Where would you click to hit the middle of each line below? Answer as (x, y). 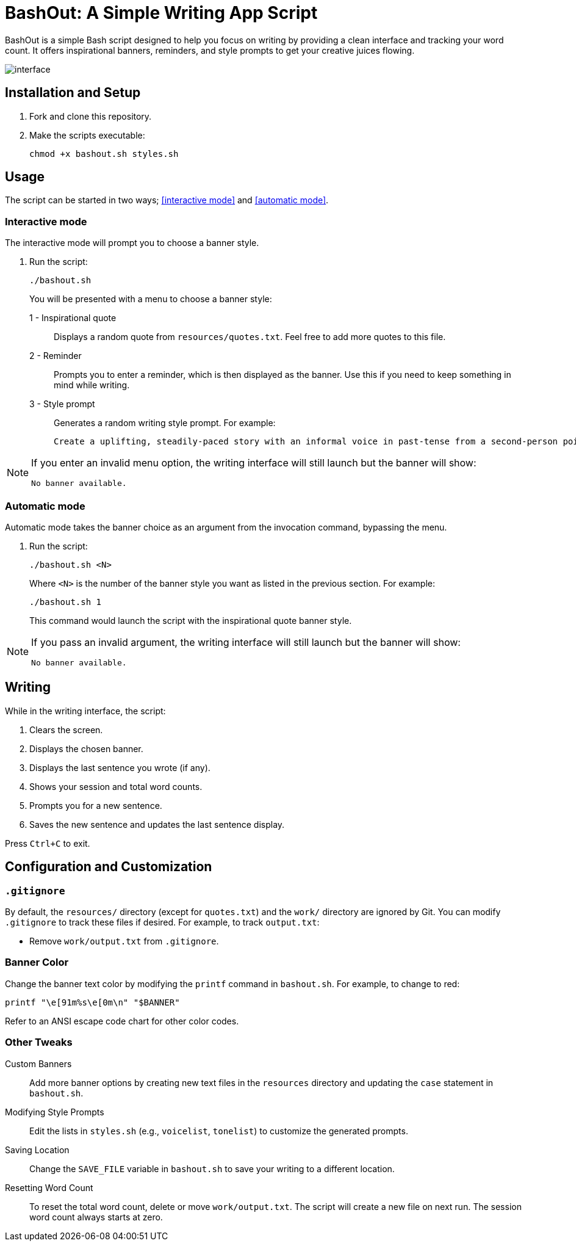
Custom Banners (38, 1063)
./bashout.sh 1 (66, 602)
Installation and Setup (73, 93)
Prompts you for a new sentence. (96, 805)
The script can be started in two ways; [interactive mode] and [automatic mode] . (167, 200)
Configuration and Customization (109, 867)
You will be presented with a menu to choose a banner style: (151, 299)
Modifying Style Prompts (55, 1112)
